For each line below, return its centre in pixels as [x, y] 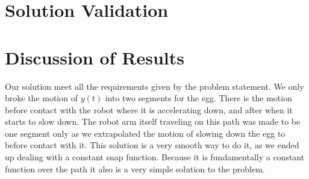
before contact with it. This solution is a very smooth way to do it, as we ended [152, 145]
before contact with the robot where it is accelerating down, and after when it [149, 109]
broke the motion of [41, 98]
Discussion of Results [95, 57]
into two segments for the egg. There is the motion [198, 98]
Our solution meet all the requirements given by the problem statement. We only [154, 86]
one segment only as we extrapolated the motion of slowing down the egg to [145, 133]
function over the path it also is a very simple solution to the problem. [135, 168]
